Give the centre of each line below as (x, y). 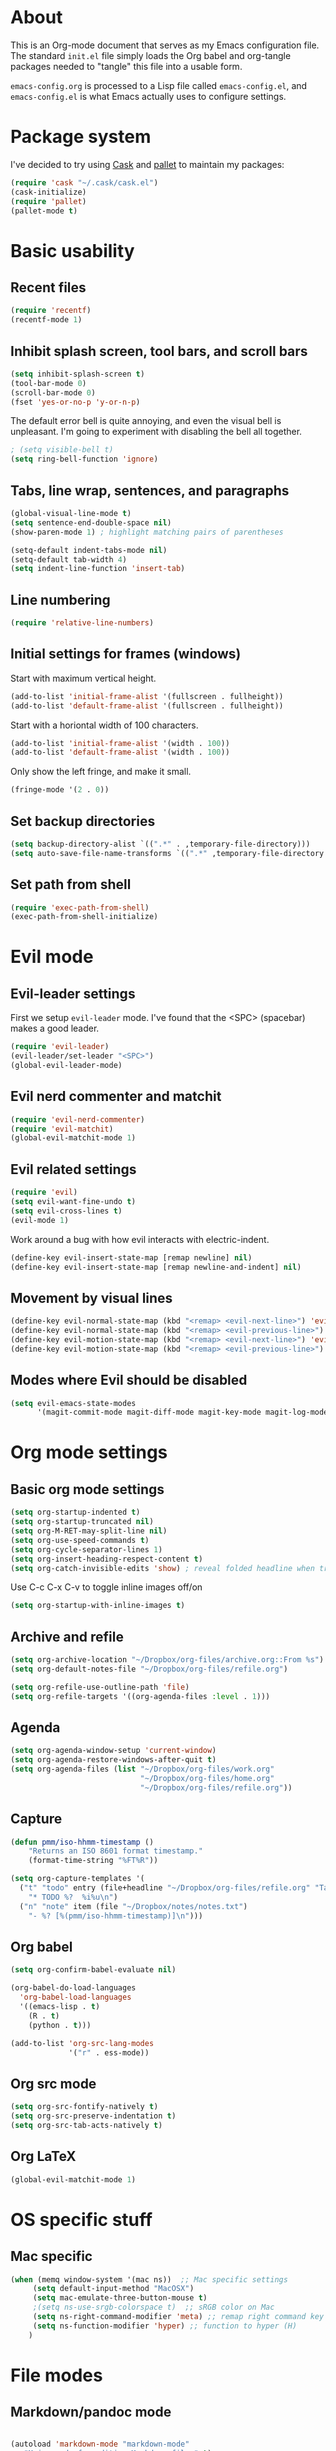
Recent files (48, 287)
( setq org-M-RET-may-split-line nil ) (89, 1531)
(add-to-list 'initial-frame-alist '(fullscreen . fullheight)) (147, 696)
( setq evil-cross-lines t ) (66, 1211)
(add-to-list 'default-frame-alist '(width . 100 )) (120, 752)
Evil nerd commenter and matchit (116, 1096)
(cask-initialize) (48, 192)
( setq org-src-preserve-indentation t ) (93, 2116)
